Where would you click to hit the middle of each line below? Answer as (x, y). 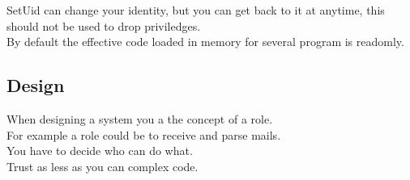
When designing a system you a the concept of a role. (140, 118)
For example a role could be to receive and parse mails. (144, 134)
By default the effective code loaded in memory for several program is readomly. (205, 42)
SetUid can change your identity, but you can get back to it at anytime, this (196, 10)
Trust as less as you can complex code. (102, 166)
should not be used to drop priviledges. (104, 25)
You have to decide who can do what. (100, 151)
